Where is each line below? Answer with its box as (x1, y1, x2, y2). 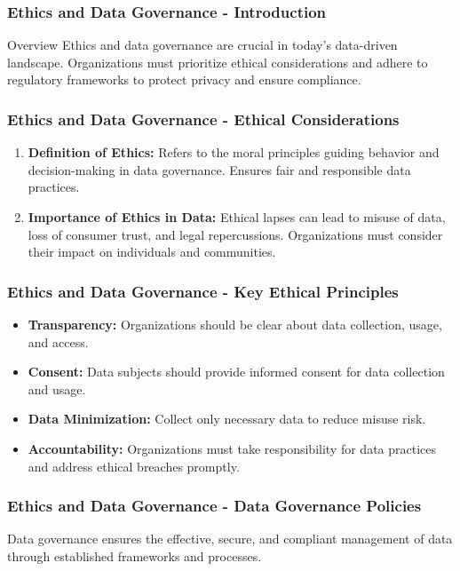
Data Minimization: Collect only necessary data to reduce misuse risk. (28, 409, 426, 428)
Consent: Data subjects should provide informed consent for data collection (28, 362, 445, 381)
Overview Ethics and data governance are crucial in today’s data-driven (7, 36, 398, 54)
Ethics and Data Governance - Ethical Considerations (7, 107, 400, 130)
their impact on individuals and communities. (28, 242, 276, 261)
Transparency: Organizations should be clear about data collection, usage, (28, 315, 442, 333)
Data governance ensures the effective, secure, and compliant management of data (7, 529, 453, 548)
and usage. (28, 379, 86, 398)
